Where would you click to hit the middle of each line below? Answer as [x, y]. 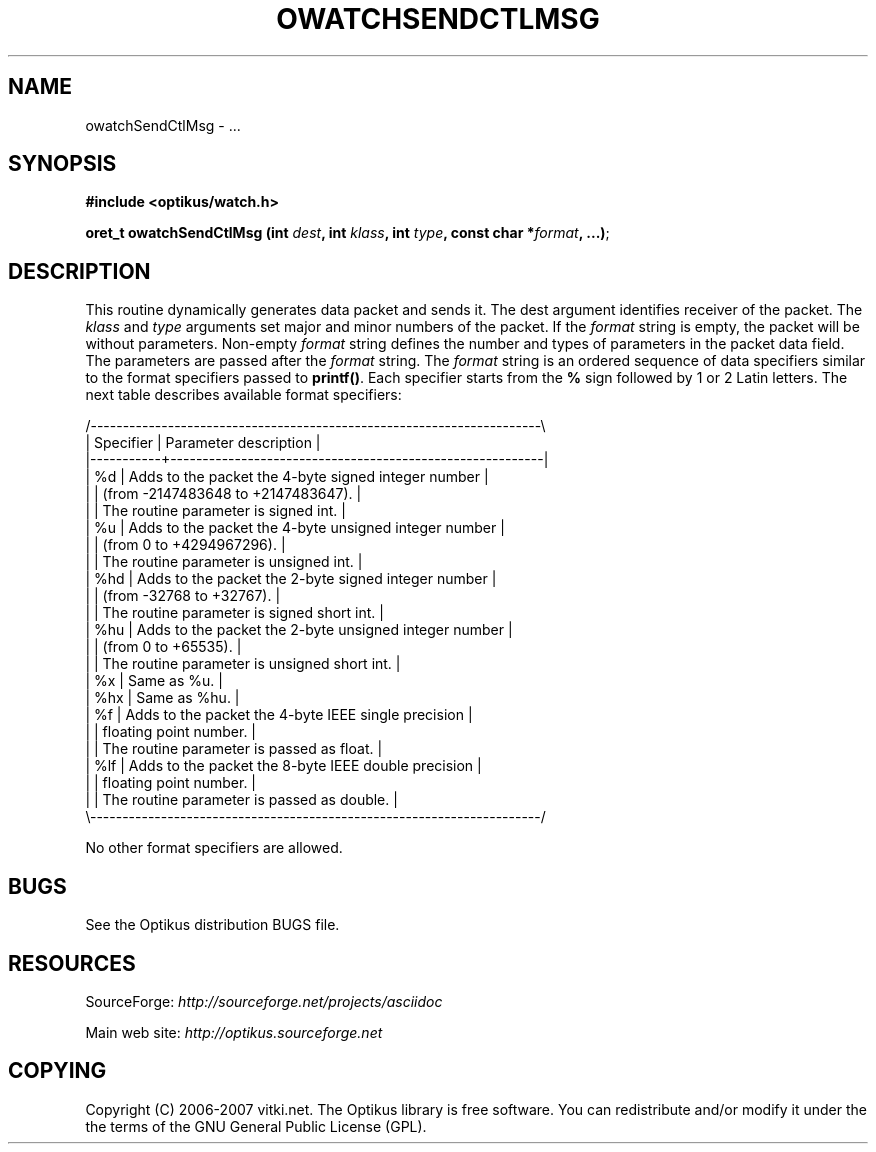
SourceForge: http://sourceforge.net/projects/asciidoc [264, 1001]
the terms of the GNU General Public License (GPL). [256, 1126]
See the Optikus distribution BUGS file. [212, 925]
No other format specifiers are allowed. [214, 848]
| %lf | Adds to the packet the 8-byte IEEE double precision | [283, 766]
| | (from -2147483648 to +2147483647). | [223, 494]
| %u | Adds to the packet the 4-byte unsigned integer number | [295, 528]
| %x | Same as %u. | [154, 681]
